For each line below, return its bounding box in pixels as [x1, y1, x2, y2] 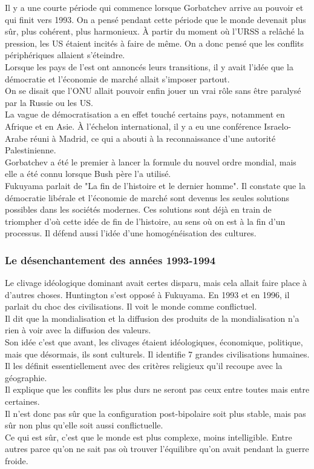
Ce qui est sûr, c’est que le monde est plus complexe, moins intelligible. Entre [5, 430, 292, 443]
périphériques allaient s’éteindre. [5, 48, 125, 61]
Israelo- [264, 119, 292, 132]
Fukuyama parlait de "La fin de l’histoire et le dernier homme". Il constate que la [5, 179, 306, 191]
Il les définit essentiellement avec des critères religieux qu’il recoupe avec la [5, 359, 283, 372]
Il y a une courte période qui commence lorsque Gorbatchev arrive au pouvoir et [5, 1, 304, 13]
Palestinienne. [5, 144, 56, 156]
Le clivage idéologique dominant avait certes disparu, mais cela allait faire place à [5, 276, 307, 289]
